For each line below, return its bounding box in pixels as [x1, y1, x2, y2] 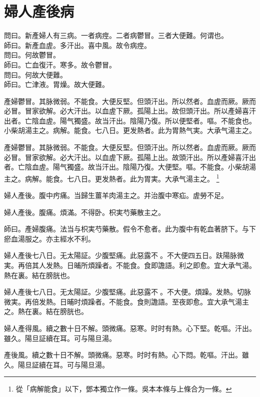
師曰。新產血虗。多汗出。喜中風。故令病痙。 [4, 39, 151, 50]
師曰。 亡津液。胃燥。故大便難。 [4, 79, 109, 89]
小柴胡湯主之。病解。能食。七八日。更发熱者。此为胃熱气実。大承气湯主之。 [4, 125, 256, 135]
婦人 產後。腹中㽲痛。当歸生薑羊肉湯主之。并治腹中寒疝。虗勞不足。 [4, 190, 228, 200]
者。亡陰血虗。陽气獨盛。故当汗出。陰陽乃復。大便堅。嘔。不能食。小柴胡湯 [4, 161, 256, 172]
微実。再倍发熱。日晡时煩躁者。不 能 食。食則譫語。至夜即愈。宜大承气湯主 [4, 296, 249, 306]
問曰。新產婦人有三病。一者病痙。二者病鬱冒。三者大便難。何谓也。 [4, 30, 228, 40]
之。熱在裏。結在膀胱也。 [4, 306, 88, 316]
